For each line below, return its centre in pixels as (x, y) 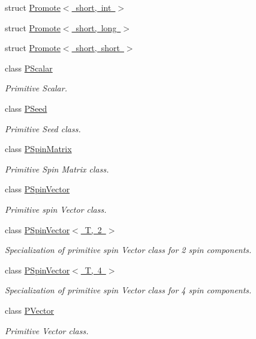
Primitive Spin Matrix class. (57, 169)
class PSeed (26, 108)
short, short (98, 48)
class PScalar (29, 68)
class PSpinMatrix (38, 149)
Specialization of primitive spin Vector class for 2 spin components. (128, 250)
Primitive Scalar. (36, 88)
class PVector (30, 310)
